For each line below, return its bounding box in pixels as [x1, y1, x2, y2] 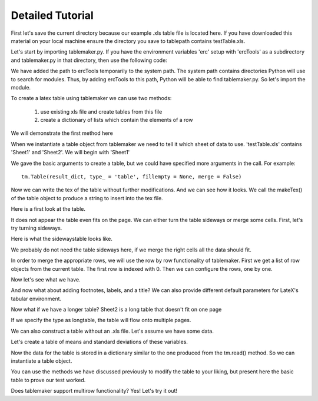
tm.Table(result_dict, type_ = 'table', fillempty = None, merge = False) [21, 174, 242, 180]
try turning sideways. [11, 224, 62, 231]
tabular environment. [11, 295, 62, 302]
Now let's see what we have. [11, 276, 81, 283]
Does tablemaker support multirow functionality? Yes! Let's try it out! [11, 387, 178, 395]
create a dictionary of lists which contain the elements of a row [40, 117, 193, 124]
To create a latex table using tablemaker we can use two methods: [11, 95, 172, 102]
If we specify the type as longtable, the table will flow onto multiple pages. [11, 317, 191, 324]
